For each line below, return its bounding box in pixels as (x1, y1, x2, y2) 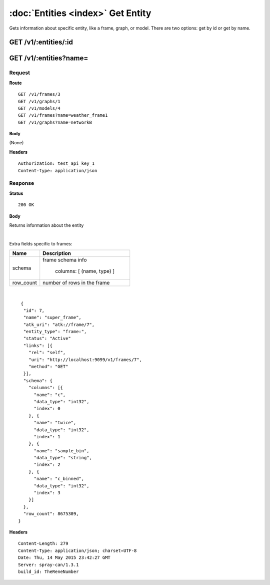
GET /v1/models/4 (18, 105, 60, 111)
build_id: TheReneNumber (18, 568, 79, 574)
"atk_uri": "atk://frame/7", (23, 322, 95, 328)
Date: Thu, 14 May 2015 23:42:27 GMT (18, 555, 111, 560)
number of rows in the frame (42, 279, 110, 286)
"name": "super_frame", (23, 315, 82, 321)
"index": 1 (33, 434, 60, 439)
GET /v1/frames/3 (18, 92, 60, 97)
